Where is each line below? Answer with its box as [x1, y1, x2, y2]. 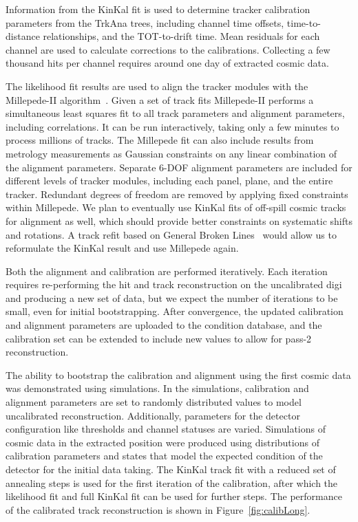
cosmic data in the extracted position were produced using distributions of [6, 435, 319, 449]
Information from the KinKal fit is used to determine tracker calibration [6, 2, 310, 16]
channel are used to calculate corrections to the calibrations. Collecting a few [6, 42, 330, 56]
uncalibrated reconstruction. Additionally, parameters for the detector [6, 408, 300, 422]
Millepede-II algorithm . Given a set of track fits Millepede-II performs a [6, 92, 314, 107]
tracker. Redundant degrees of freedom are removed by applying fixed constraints [6, 186, 348, 201]
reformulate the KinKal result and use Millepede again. [6, 241, 239, 255]
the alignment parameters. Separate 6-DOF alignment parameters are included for [6, 160, 352, 174]
